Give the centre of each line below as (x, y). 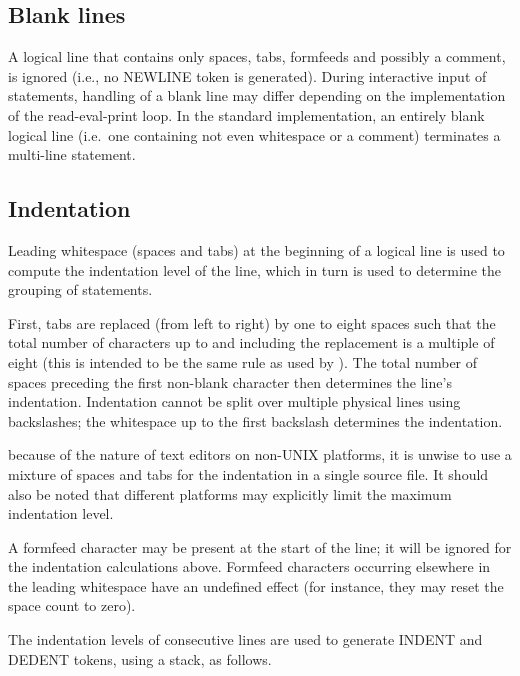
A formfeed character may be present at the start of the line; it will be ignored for (260, 546)
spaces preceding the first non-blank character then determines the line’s (230, 381)
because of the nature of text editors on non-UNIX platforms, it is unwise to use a (260, 454)
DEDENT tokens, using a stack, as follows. (140, 658)
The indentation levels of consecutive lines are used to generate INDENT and (245, 639)
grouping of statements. (80, 289)
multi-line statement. (72, 154)
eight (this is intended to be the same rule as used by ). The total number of (243, 361)
